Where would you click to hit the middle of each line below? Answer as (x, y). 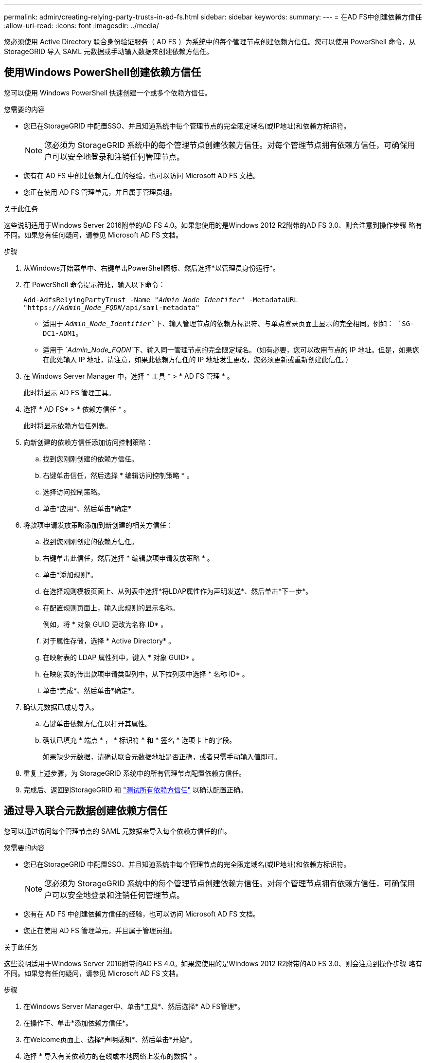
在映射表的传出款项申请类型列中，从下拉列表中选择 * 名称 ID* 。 (146, 674)
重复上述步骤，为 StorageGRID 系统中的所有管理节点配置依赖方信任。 (134, 773)
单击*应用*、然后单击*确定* (87, 508)
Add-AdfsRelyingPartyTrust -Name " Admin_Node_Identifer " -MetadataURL (161, 300)
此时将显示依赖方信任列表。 (68, 425)
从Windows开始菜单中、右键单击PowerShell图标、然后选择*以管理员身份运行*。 (151, 268)
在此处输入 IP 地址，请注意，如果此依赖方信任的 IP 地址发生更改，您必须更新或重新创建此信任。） (198, 359)
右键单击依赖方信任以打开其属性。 (97, 723)
